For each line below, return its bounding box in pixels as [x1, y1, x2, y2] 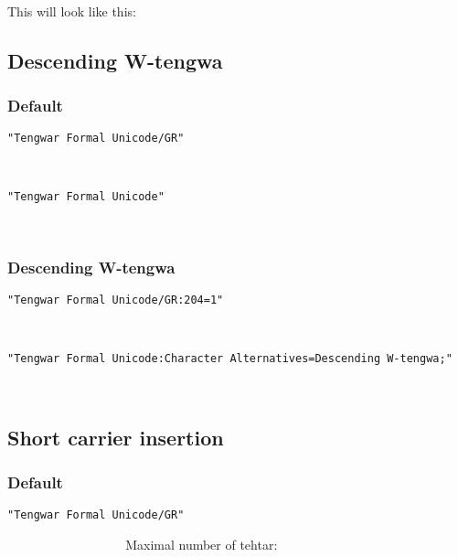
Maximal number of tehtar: [125, 535, 278, 554]
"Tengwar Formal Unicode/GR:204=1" [7, 293, 224, 306]
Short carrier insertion [7, 423, 224, 451]
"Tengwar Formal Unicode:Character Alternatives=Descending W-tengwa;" [7, 352, 453, 366]
